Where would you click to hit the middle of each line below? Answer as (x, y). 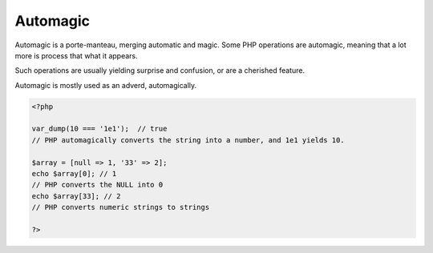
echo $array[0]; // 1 (74, 174)
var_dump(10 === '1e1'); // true (99, 129)
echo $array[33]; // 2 (76, 196)
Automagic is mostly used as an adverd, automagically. (106, 85)
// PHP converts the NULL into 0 (97, 185)
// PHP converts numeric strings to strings (121, 207)
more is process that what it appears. (76, 55)
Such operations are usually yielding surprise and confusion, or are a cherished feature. (160, 70)
